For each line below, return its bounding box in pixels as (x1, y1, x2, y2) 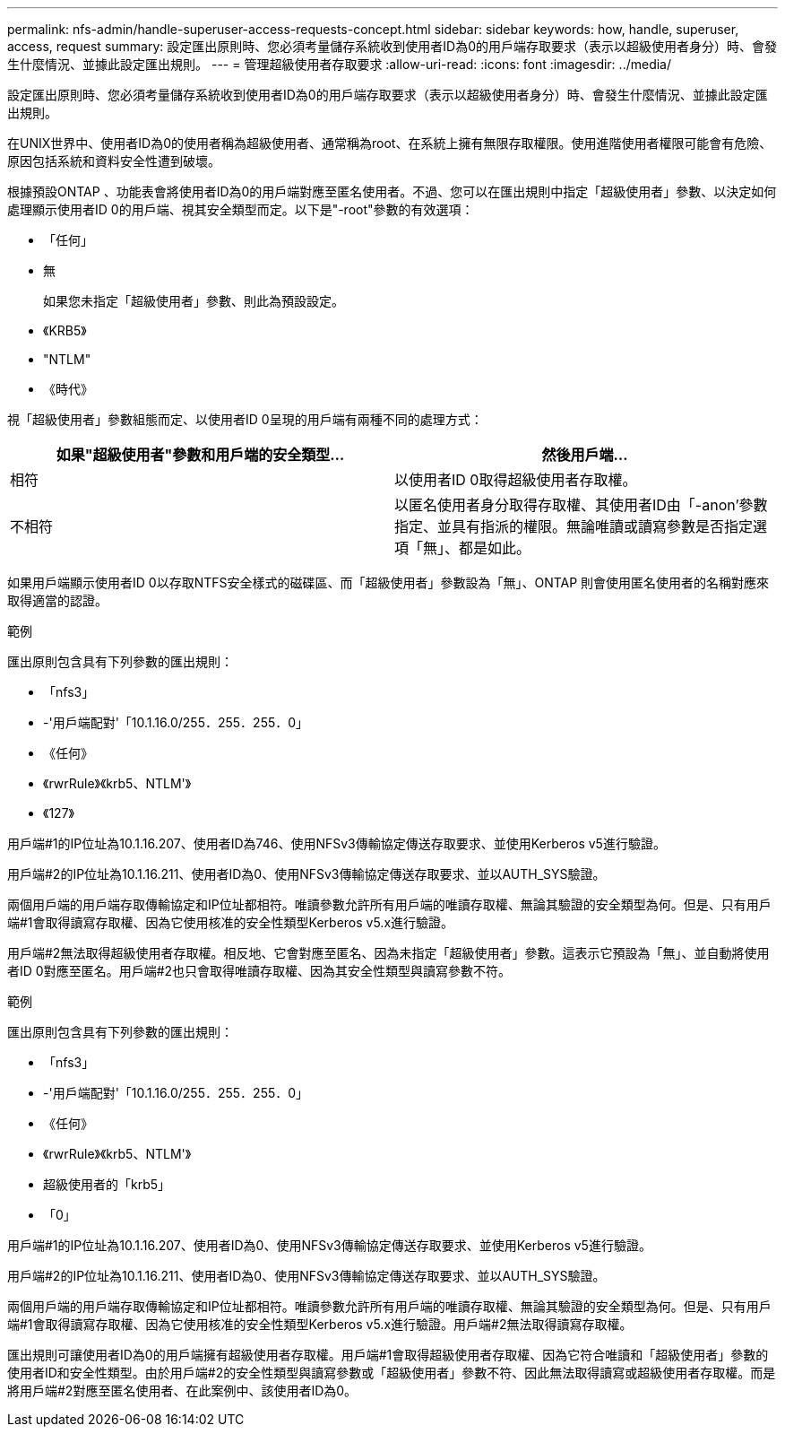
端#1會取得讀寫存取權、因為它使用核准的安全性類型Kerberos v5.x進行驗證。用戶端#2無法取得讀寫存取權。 (7, 1317, 633, 1332)
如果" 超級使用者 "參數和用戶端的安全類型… (56, 446, 345, 464)
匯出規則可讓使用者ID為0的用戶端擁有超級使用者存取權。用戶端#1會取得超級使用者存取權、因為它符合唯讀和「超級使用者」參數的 (7, 1347, 769, 1362)
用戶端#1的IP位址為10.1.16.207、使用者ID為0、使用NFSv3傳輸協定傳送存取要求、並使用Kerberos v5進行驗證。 (7, 1238, 651, 1253)
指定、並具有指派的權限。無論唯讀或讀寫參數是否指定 (394, 517, 754, 535)
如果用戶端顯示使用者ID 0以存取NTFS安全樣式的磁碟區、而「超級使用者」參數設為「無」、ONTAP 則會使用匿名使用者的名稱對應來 (7, 575, 770, 590)
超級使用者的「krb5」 (43, 1177, 171, 1192)
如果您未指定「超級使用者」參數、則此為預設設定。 (43, 293, 344, 309)
